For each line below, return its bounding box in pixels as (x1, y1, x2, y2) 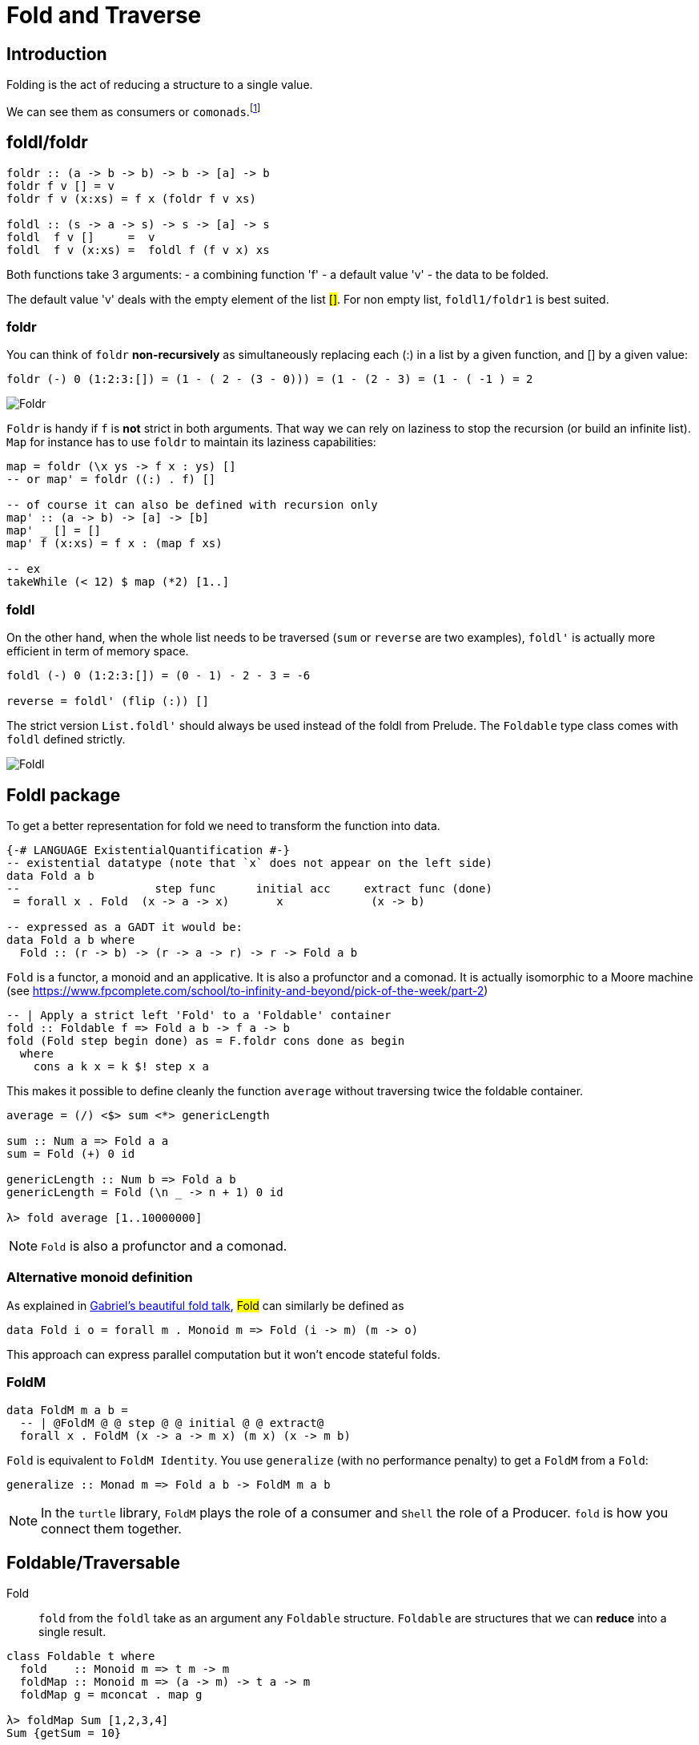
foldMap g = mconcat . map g (19, 1688, 203, 1702)
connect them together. (41, 1520, 182, 1537)
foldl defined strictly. (6, 732, 126, 747)
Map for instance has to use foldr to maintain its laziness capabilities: (6, 435, 376, 449)
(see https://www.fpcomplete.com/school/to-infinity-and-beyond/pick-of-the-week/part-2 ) (6, 984, 488, 998)
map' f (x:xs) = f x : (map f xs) (6, 537, 223, 550)
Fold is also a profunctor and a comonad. (41, 1238, 287, 1255)
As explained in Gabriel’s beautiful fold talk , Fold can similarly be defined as (6, 1298, 404, 1312)
